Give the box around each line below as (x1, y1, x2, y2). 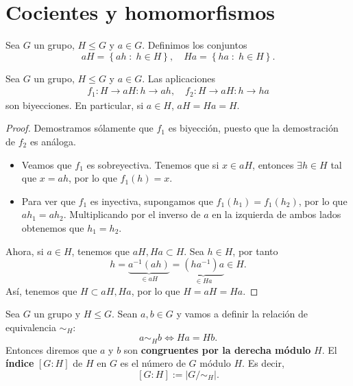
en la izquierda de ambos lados (212, 207, 341, 221)
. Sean (112, 306, 138, 321)
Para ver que (21, 193, 75, 208)
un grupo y (34, 306, 81, 321)
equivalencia (5, 319, 56, 334)
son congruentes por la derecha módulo (123, 342, 311, 357)
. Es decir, (242, 356, 284, 370)
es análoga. (29, 134, 76, 148)
